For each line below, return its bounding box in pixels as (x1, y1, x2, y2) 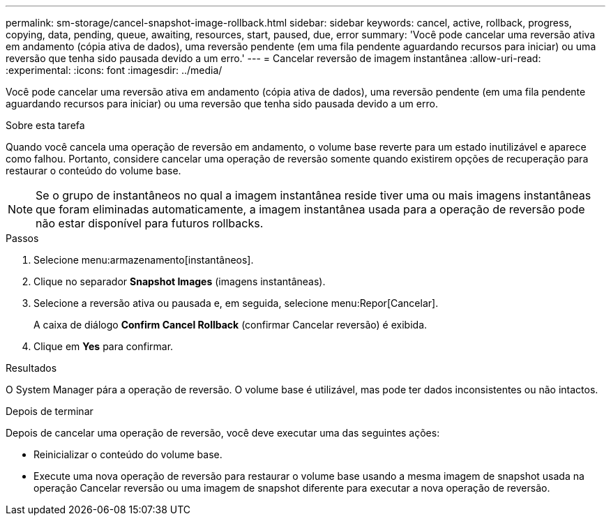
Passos (6, 232, 39, 244)
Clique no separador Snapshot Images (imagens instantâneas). (33, 275, 326, 287)
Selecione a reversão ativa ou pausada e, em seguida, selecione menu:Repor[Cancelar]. (33, 297, 439, 309)
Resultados (6, 362, 57, 374)
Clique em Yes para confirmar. (33, 340, 174, 352)
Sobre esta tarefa (6, 119, 85, 131)
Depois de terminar (6, 405, 93, 417)
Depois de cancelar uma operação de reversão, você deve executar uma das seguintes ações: (6, 427, 440, 439)
